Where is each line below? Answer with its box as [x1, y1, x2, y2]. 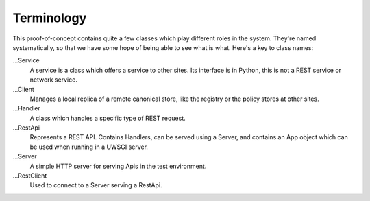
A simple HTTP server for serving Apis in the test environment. [29, 162, 207, 170]
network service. [29, 75, 78, 84]
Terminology [12, 10, 87, 25]
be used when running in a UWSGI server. [29, 143, 149, 151]
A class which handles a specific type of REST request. [29, 114, 186, 122]
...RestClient [12, 172, 47, 180]
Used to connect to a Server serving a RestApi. [29, 181, 162, 189]
